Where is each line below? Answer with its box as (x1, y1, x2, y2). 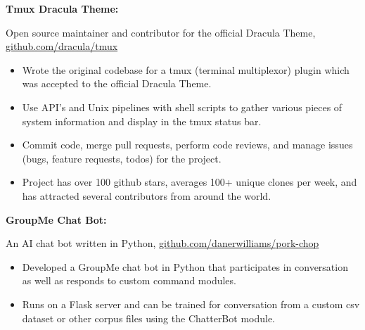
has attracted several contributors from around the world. (22, 188, 271, 203)
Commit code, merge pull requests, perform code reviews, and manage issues (22, 137, 353, 152)
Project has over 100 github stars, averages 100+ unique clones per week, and (22, 174, 357, 189)
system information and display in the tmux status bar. (22, 113, 262, 128)
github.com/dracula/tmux (6, 39, 118, 53)
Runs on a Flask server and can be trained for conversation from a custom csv (22, 296, 360, 311)
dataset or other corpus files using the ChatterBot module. (22, 310, 276, 325)
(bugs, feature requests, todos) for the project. (22, 151, 222, 165)
